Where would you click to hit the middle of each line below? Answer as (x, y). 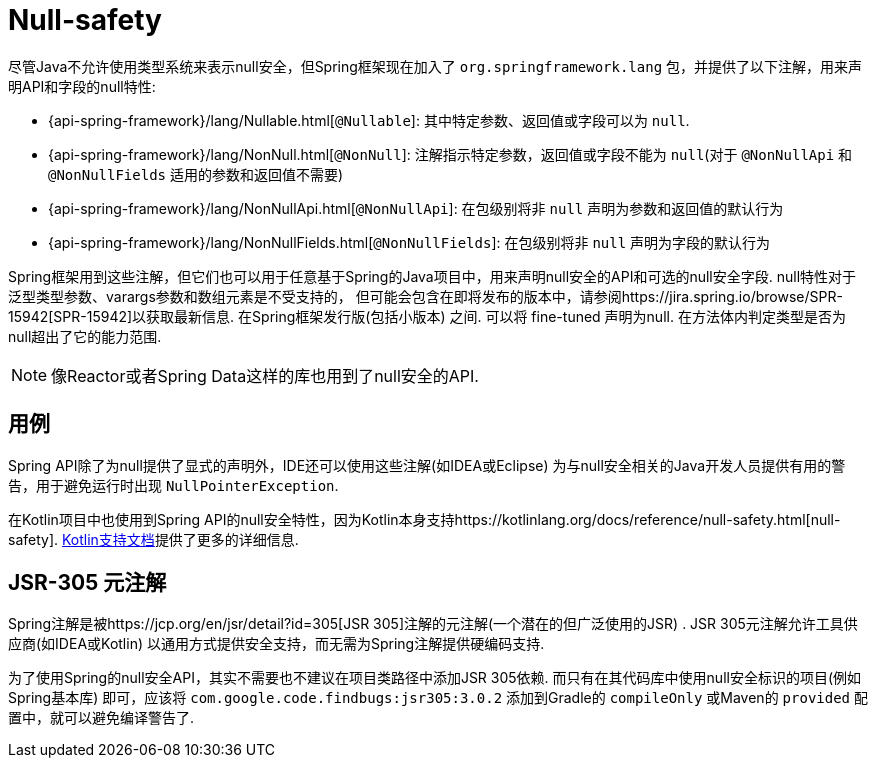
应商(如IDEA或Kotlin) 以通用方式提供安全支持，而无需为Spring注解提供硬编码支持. (276, 644)
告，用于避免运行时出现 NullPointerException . (173, 485)
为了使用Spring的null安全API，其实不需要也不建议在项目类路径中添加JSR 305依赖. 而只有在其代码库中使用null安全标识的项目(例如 (435, 678)
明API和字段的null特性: (82, 86)
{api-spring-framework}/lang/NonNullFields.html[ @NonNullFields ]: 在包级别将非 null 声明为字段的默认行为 (409, 242)
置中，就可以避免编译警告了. (101, 718)
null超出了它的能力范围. (85, 336)
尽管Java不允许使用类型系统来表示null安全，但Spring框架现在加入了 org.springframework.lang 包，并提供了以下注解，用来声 (435, 66)
